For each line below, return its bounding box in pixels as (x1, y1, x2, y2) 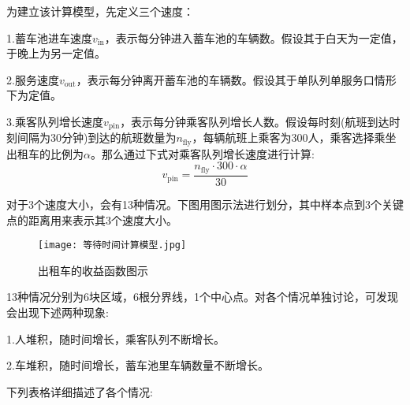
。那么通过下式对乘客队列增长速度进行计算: (90, 145, 315, 162)
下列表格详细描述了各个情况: (6, 383, 153, 399)
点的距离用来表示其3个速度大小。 (6, 211, 177, 228)
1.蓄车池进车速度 (6, 29, 92, 46)
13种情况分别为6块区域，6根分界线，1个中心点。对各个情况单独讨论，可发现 (6, 288, 398, 305)
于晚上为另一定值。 (6, 45, 106, 61)
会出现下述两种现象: (6, 303, 109, 320)
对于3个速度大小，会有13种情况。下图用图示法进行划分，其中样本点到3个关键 (6, 195, 404, 212)
